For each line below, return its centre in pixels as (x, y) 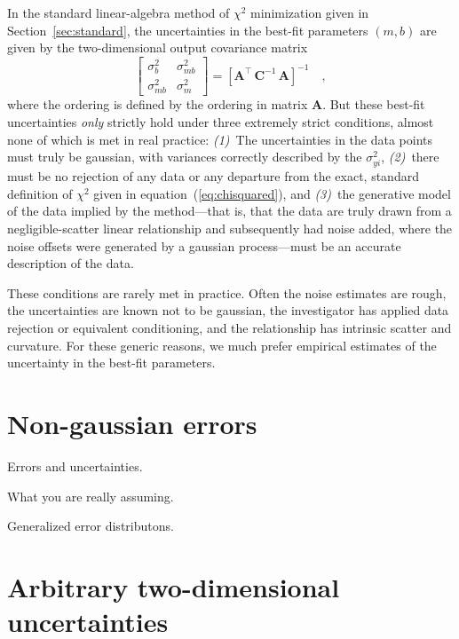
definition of (40, 193)
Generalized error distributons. (91, 526)
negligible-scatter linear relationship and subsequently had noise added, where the (230, 229)
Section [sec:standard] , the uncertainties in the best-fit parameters (188, 30)
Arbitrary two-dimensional (174, 586)
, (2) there (410, 157)
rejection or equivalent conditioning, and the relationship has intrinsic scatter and (229, 327)
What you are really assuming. (91, 496)
